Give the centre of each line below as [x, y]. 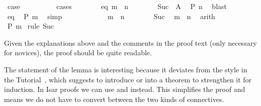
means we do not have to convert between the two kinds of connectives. [114, 99]
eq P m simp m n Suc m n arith [111, 16]
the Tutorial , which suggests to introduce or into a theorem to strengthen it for [128, 79]
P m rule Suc [31, 26]
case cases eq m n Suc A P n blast [117, 6]
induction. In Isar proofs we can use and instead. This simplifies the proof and [125, 89]
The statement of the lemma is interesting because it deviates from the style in [126, 69]
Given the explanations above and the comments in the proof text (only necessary [130, 42]
